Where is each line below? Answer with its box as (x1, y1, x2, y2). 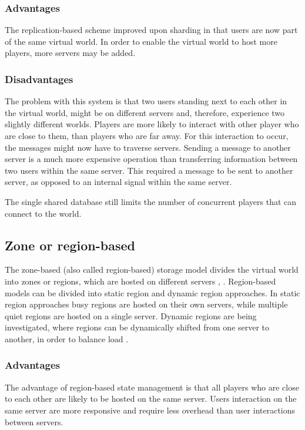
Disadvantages (5, 71, 73, 86)
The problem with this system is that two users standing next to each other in (5, 95, 287, 107)
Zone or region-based (5, 236, 135, 254)
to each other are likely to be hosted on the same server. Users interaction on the (5, 392, 297, 405)
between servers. (5, 415, 63, 428)
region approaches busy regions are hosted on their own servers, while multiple (5, 298, 288, 310)
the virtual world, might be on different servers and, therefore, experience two (5, 106, 285, 118)
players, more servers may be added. (5, 47, 136, 59)
